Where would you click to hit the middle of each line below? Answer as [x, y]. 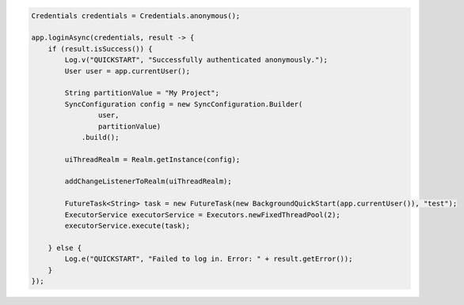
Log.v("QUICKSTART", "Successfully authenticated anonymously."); [196, 60]
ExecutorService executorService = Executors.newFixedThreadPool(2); [202, 215]
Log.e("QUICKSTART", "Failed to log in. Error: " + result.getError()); [209, 259]
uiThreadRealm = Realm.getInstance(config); [152, 159]
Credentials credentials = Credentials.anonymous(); [136, 15]
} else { [65, 248]
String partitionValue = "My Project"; [142, 93]
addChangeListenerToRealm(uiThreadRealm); [148, 181]
